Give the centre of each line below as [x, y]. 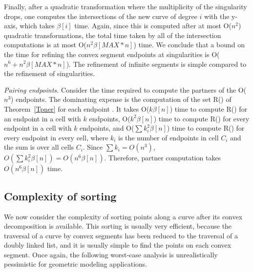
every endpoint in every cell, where [56, 137]
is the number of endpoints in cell [169, 137]
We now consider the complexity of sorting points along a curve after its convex [123, 216]
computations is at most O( [45, 45]
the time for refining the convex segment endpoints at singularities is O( [112, 54]
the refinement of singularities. [50, 73]
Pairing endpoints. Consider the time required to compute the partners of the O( [125, 89]
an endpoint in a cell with [42, 118]
